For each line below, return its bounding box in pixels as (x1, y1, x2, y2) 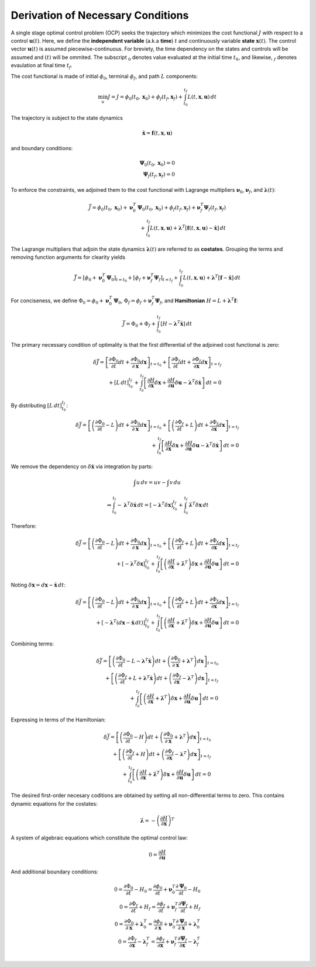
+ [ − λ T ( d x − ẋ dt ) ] (95, 619, 146, 626)
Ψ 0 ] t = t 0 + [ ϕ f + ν (106, 275, 151, 284)
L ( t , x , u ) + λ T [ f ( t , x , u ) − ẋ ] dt (150, 224, 226, 231)
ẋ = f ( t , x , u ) (142, 129, 173, 136)
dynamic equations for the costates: (11, 800, 98, 807)
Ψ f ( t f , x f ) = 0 (143, 171, 176, 179)
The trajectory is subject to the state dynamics (11, 114, 123, 121)
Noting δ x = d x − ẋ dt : (11, 581, 66, 588)
